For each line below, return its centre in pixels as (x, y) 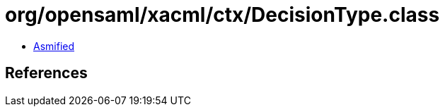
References (46, 73)
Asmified (54, 46)
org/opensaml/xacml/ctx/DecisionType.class (223, 15)
